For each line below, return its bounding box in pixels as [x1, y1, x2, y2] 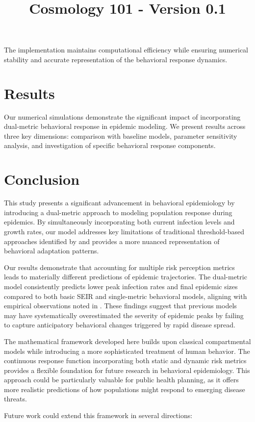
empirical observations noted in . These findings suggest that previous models [4, 300, 237, 311]
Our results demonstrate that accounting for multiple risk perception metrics [4, 262, 235, 272]
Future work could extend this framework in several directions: [4, 410, 193, 421]
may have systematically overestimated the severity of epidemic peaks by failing [4, 310, 244, 320]
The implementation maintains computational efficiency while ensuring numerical [4, 45, 249, 55]
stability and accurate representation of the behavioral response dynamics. [4, 54, 228, 64]
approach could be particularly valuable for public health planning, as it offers [4, 374, 239, 385]
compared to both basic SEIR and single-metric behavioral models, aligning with [4, 291, 247, 301]
